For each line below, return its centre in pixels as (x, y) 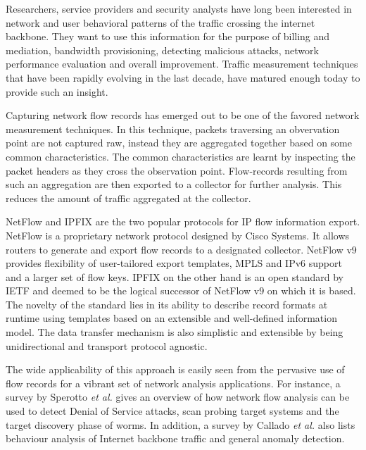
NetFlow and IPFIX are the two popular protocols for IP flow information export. (183, 221)
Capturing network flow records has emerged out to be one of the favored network (183, 115)
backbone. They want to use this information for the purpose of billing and (168, 36)
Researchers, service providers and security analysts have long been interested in (179, 8)
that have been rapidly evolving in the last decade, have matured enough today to (183, 77)
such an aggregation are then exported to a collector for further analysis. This (174, 184)
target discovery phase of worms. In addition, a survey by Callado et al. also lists (181, 424)
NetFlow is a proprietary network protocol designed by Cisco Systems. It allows (178, 235)
